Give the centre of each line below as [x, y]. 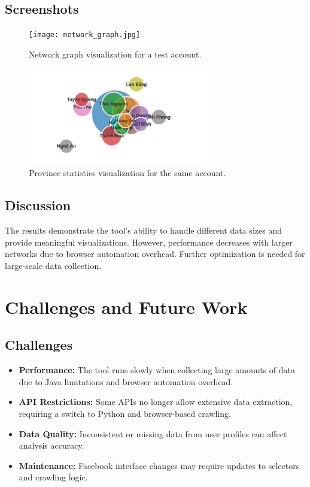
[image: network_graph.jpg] [85, 35]
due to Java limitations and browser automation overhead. [126, 381]
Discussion [38, 205]
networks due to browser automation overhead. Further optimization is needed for [155, 254]
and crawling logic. [53, 477]
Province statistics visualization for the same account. [127, 173]
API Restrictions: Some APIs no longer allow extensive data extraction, [156, 402]
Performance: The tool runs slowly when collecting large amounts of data [157, 370]
